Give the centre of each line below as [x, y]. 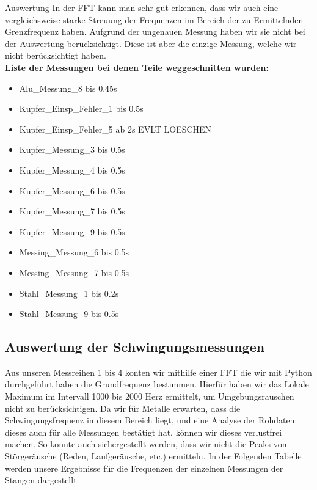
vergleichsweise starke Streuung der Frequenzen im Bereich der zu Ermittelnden [154, 19]
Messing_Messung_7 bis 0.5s [74, 272]
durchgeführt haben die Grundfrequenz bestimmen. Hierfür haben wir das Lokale [157, 384]
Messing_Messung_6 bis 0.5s [74, 252]
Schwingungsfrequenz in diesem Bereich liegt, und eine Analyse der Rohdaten [150, 420]
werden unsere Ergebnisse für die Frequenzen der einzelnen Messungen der [144, 468]
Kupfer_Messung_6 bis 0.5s [72, 190]
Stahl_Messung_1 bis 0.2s [69, 293]
